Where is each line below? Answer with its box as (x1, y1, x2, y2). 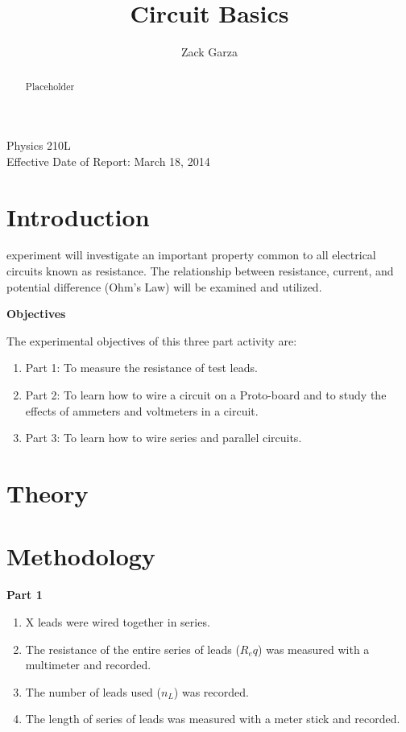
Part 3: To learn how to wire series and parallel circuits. (25, 429, 302, 446)
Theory (6, 477, 89, 510)
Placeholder (25, 79, 75, 93)
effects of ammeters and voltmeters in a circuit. (25, 402, 259, 419)
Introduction (6, 200, 150, 233)
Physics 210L (6, 137, 71, 154)
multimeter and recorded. (25, 656, 151, 673)
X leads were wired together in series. (25, 613, 210, 630)
